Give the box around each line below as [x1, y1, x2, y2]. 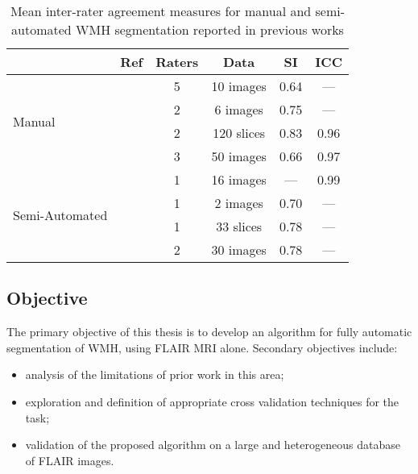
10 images [211, 77, 267, 95]
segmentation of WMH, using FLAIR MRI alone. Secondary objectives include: [6, 339, 398, 355]
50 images [211, 147, 267, 165]
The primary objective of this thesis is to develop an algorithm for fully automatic [6, 323, 412, 340]
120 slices [213, 123, 266, 142]
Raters [155, 52, 199, 71]
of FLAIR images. [25, 451, 114, 468]
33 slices [216, 217, 263, 235]
